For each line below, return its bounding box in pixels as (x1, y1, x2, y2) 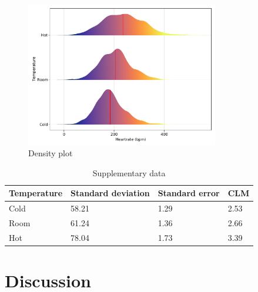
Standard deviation (71, 187, 150, 199)
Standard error (158, 187, 220, 199)
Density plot (28, 147, 73, 159)
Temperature (9, 187, 63, 199)
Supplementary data (92, 166, 166, 179)
